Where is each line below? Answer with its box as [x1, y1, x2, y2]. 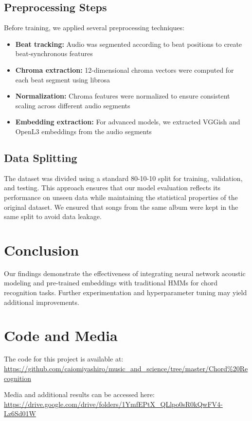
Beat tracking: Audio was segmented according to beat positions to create [15, 39, 242, 49]
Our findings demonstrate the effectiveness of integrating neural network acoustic [4, 268, 246, 278]
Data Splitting [4, 150, 77, 165]
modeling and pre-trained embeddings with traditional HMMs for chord [4, 278, 218, 288]
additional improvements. [4, 297, 79, 307]
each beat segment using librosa [15, 74, 110, 84]
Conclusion [4, 240, 79, 260]
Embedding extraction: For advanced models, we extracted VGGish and [15, 117, 240, 127]
